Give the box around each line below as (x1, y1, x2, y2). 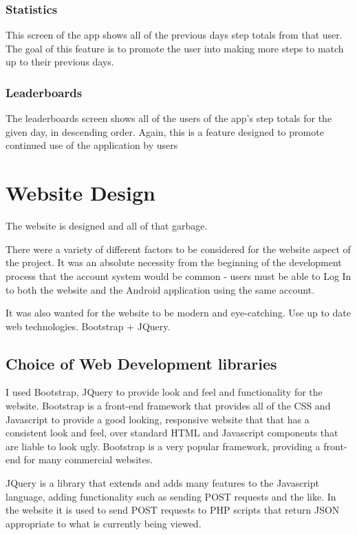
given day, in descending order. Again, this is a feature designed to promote (6, 124, 324, 139)
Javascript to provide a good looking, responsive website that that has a (6, 412, 310, 426)
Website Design (6, 179, 155, 207)
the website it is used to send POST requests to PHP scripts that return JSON (6, 503, 340, 517)
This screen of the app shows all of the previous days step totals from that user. (6, 28, 343, 42)
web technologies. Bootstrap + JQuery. (6, 319, 171, 333)
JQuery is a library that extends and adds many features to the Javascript (6, 476, 319, 490)
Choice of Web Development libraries (6, 352, 277, 374)
